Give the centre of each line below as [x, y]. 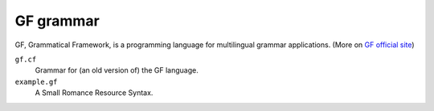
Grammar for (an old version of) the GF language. [117, 70]
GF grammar [57, 21]
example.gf [36, 81]
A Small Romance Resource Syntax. [94, 93]
